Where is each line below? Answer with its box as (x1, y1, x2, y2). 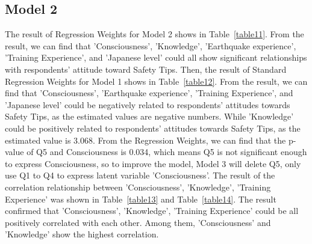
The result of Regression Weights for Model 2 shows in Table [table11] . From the (5, 28, 304, 40)
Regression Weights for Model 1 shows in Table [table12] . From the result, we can (5, 75, 308, 87)
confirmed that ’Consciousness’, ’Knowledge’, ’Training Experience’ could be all (5, 204, 299, 217)
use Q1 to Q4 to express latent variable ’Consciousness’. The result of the (5, 169, 275, 181)
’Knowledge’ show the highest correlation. (5, 228, 159, 240)
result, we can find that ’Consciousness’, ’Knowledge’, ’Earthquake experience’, (5, 39, 296, 52)
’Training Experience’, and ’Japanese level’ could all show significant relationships (5, 51, 307, 64)
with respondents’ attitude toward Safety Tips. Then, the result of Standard (5, 63, 287, 75)
